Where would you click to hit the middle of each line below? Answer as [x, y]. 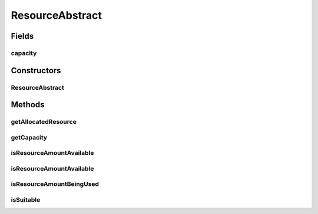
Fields [22, 36]
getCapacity [29, 137]
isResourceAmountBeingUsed [55, 184]
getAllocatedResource [44, 122]
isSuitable [26, 199]
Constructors [36, 70]
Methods [28, 105]
